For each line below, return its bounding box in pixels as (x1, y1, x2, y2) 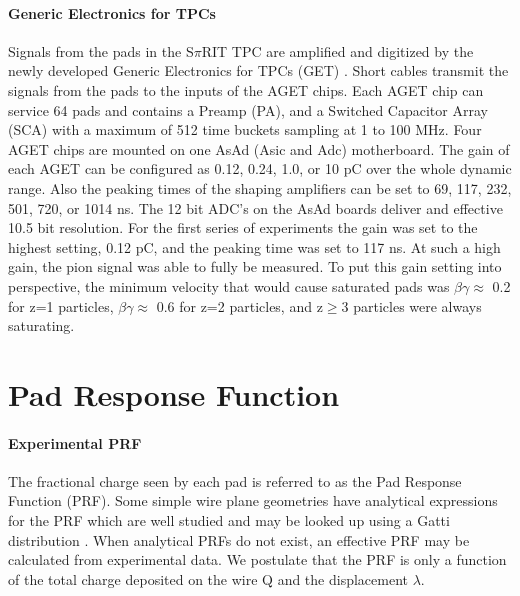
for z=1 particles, (8, 295, 114, 316)
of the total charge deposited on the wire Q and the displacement (8, 568, 408, 589)
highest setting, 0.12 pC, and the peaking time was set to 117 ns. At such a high (8, 236, 501, 257)
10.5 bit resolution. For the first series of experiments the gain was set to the (8, 217, 478, 238)
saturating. (8, 315, 75, 336)
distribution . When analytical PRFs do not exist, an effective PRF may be (8, 529, 470, 550)
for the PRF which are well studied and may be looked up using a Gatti (8, 510, 450, 531)
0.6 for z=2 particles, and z (156, 295, 323, 316)
